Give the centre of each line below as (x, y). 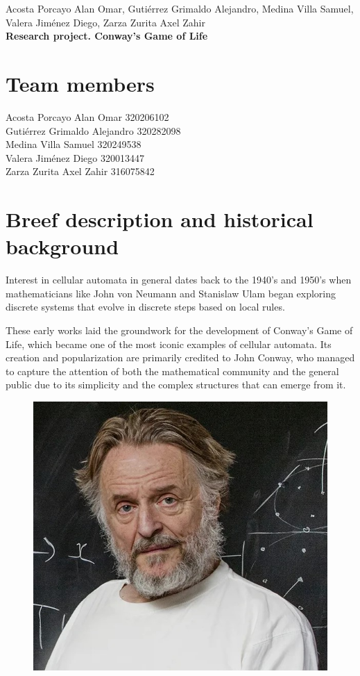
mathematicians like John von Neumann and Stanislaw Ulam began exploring (171, 293)
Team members (80, 83)
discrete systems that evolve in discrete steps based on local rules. (145, 307)
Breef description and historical (160, 219)
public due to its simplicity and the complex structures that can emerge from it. (176, 385)
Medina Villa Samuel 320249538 (74, 144)
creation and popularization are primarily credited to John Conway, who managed (180, 357)
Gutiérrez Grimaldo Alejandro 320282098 (93, 130)
